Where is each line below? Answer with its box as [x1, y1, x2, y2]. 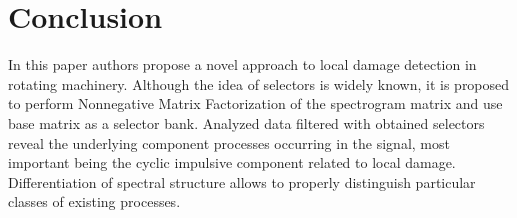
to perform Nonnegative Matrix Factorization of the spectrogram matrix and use [8, 93, 503, 114]
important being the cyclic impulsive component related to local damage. [8, 152, 456, 173]
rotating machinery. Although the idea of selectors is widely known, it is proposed [8, 73, 510, 94]
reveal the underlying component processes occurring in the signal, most [8, 132, 450, 153]
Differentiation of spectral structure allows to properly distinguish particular [8, 171, 476, 192]
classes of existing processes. [8, 191, 181, 212]
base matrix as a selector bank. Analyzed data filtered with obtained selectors [8, 112, 485, 133]
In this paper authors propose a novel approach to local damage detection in [8, 54, 477, 75]
